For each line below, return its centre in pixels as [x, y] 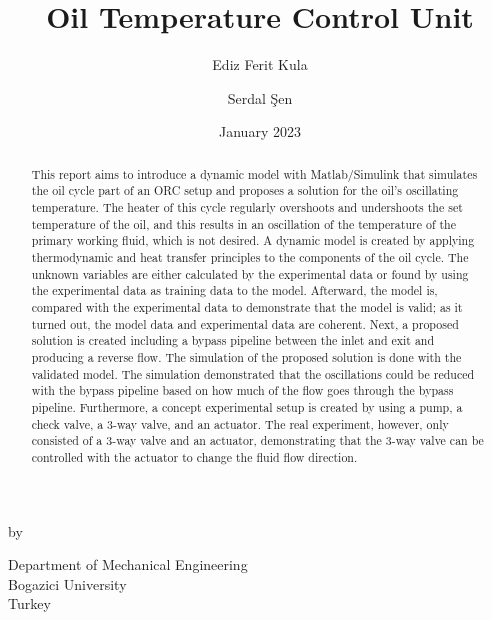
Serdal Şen [260, 97]
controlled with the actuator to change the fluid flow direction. [194, 456]
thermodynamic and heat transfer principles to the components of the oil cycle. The [250, 256]
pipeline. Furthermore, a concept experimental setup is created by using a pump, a [247, 406]
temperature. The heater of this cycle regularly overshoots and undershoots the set [247, 207]
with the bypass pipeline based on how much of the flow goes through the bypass [242, 390]
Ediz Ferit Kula [260, 64]
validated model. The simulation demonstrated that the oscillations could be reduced [253, 373]
